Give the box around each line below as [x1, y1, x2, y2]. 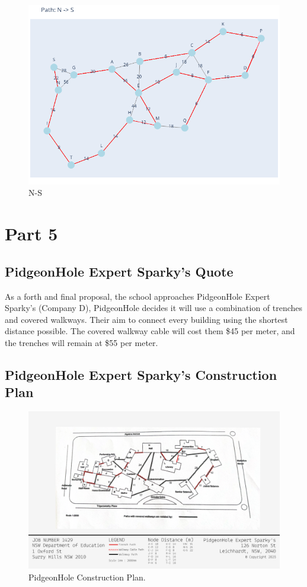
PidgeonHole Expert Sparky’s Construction [5, 365, 277, 383]
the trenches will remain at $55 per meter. [5, 336, 158, 348]
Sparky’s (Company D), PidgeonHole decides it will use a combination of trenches [5, 302, 303, 314]
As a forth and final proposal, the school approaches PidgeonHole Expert [5, 290, 270, 302]
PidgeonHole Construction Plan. [28, 570, 146, 583]
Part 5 [5, 221, 58, 246]
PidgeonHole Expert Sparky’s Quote [5, 262, 234, 280]
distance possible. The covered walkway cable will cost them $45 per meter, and [5, 325, 295, 337]
